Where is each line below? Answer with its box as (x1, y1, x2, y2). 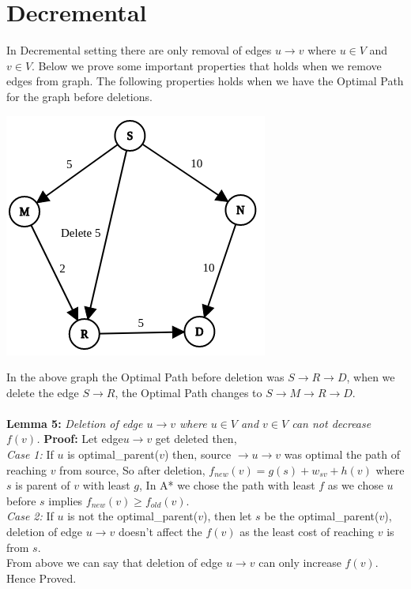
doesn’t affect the (118, 523, 202, 540)
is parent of (15, 477, 70, 493)
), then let (202, 508, 252, 524)
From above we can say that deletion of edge (6, 554, 223, 571)
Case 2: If (6, 508, 54, 524)
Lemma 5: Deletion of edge (6, 415, 143, 431)
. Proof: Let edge (36, 430, 123, 447)
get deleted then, (155, 430, 237, 447)
